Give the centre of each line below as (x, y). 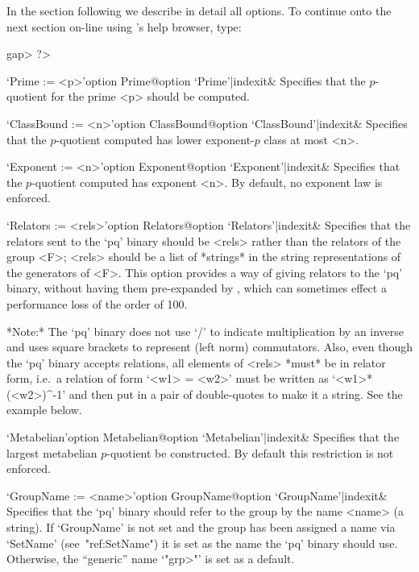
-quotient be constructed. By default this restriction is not (250, 452)
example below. (44, 410)
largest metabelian (52, 452)
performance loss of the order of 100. (97, 303)
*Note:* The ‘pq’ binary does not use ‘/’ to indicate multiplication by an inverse (205, 331)
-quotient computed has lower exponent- (155, 139)
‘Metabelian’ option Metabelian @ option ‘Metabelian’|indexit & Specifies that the (203, 437)
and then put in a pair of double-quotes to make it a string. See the (236, 394)
